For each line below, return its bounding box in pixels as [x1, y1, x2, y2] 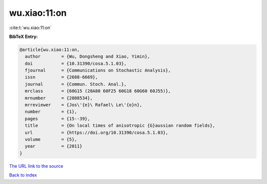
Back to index [9, 172, 37, 178]
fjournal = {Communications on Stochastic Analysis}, [25, 68, 171, 74]
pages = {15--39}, [25, 116, 90, 121]
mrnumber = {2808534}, [25, 95, 93, 101]
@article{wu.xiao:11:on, [19, 47, 80, 52]
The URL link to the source [9, 163, 64, 169]
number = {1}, [25, 109, 78, 114]
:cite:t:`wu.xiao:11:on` [9, 25, 52, 31]
